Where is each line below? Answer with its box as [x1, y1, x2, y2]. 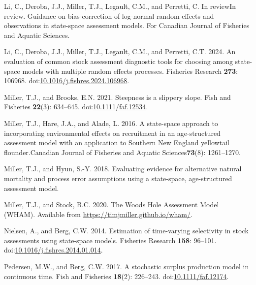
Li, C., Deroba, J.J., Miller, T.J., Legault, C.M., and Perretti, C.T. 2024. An [4, 46, 236, 57]
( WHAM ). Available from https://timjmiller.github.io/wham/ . [4, 209, 192, 219]
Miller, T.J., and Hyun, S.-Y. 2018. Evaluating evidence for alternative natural [4, 163, 242, 174]
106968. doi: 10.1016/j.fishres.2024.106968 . [4, 75, 129, 86]
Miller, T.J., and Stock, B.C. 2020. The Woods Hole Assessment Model [4, 199, 219, 210]
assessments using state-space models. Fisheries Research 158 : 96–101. [4, 235, 217, 245]
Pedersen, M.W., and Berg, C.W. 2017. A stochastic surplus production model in [4, 261, 249, 272]
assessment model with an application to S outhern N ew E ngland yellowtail [4, 137, 229, 148]
